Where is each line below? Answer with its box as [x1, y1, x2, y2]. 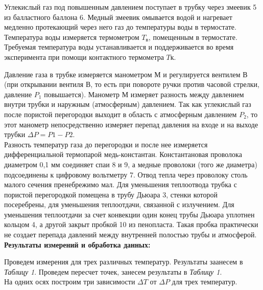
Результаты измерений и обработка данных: [4, 239, 151, 250]
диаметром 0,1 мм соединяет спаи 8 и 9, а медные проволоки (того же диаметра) [4, 159, 257, 169]
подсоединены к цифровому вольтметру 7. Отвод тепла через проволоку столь [4, 169, 248, 180]
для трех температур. [172, 276, 237, 287]
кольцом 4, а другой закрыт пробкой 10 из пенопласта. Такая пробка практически [4, 219, 258, 230]
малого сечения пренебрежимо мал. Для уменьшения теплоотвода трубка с [4, 179, 237, 190]
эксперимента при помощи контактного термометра [4, 51, 164, 62]
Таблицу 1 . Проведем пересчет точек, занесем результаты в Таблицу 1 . [4, 266, 222, 277]
